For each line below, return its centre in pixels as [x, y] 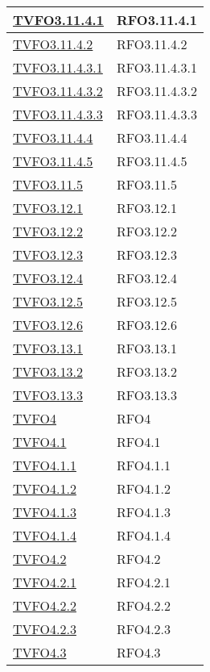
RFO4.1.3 [144, 512]
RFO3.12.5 [147, 301]
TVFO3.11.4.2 [53, 44]
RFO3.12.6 [147, 325]
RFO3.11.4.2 [152, 44]
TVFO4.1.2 [45, 488]
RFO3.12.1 [147, 208]
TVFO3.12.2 [48, 231]
